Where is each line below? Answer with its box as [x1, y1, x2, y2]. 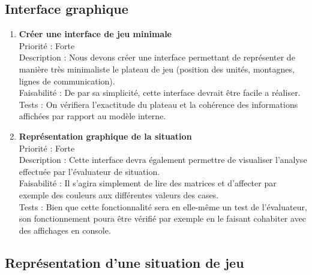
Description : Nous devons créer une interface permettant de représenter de [19, 51, 295, 64]
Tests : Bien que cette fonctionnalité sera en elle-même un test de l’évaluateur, [19, 200, 307, 213]
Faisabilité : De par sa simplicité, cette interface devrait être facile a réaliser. [19, 86, 301, 99]
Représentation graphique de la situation [19, 129, 192, 142]
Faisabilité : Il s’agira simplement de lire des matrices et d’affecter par [19, 177, 277, 189]
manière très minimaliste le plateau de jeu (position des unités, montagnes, [19, 62, 295, 75]
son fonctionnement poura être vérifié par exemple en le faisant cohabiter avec [19, 212, 307, 225]
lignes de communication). [19, 74, 115, 87]
